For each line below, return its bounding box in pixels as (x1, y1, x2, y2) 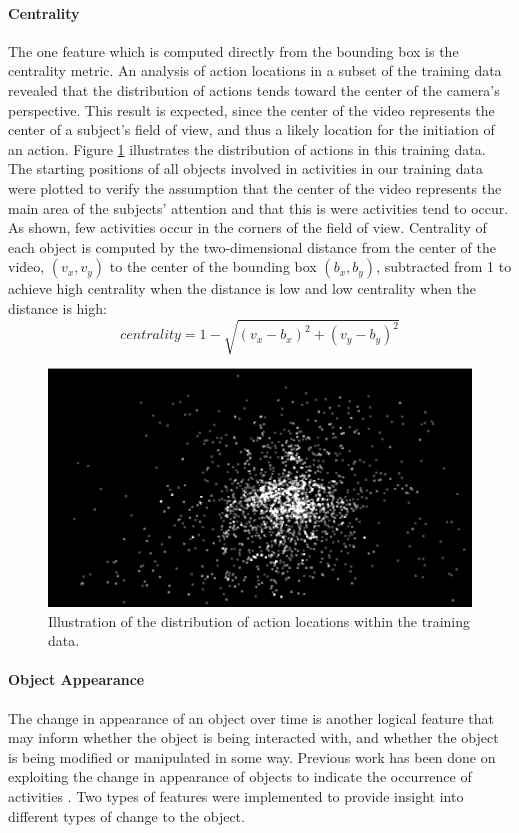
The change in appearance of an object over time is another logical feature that (8, 707, 494, 728)
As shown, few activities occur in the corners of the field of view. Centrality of (8, 217, 487, 238)
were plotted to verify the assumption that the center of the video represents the (8, 177, 502, 198)
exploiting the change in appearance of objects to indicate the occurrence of (8, 766, 472, 787)
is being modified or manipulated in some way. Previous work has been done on (8, 746, 496, 767)
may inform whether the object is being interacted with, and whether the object (8, 727, 499, 748)
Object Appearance (8, 669, 145, 690)
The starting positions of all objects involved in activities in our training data (8, 158, 483, 179)
